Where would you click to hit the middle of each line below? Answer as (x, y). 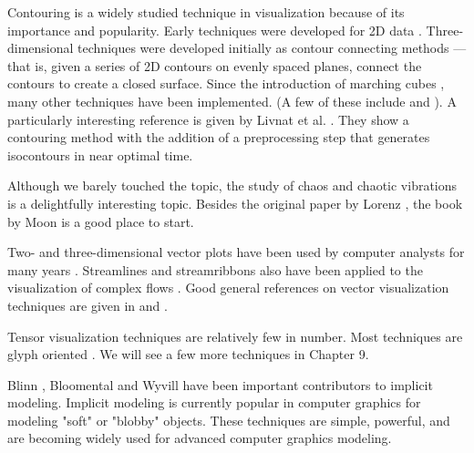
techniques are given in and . (88, 305)
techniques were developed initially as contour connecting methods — (272, 48)
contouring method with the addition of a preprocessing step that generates (219, 137)
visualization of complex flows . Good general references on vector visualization (228, 288)
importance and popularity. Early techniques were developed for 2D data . (215, 30)
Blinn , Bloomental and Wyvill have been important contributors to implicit (220, 384)
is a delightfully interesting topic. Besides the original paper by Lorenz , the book (235, 203)
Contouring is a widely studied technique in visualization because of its (206, 12)
